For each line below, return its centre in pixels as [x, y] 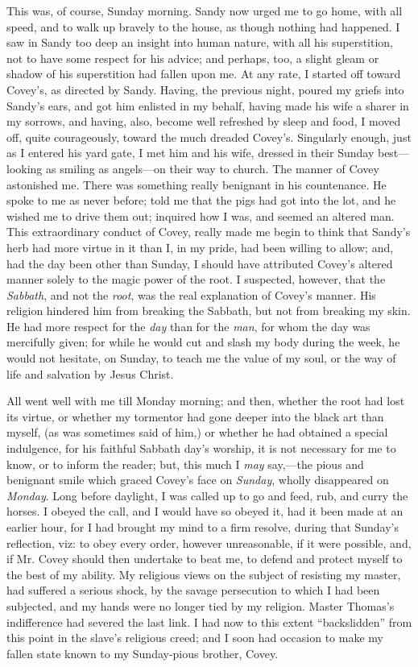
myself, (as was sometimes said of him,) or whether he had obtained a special [197, 432]
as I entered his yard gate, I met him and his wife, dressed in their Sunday [190, 153]
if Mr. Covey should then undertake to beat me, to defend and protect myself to [205, 559]
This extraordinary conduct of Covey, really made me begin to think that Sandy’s [209, 232]
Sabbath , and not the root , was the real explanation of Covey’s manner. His [191, 294]
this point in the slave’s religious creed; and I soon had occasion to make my [195, 638]
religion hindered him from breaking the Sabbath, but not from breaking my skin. [209, 311]
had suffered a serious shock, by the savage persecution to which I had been [193, 590]
